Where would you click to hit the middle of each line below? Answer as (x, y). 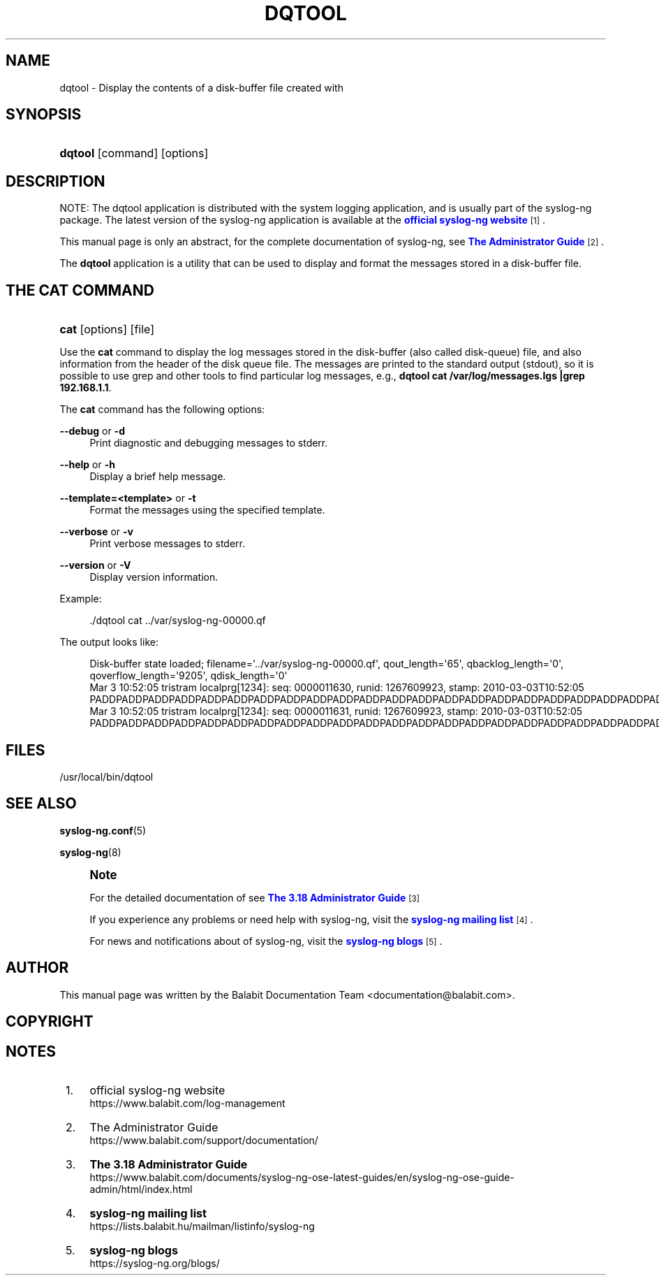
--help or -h (87, 465)
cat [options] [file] (107, 330)
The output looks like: (109, 642)
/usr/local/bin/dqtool (106, 776)
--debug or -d (92, 431)
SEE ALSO (41, 804)
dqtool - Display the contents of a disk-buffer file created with (201, 87)
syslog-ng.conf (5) (103, 830)
